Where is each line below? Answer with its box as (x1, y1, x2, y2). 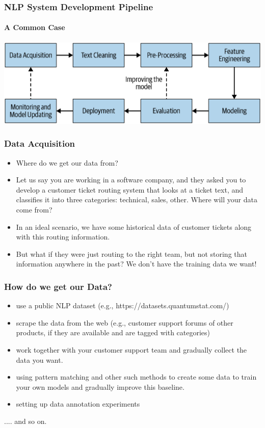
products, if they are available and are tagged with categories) (16, 327, 210, 338)
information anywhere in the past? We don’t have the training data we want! (16, 258, 257, 269)
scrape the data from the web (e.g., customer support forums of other (16, 317, 233, 328)
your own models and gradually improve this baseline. (16, 381, 184, 392)
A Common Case (4, 22, 65, 33)
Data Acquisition (4, 137, 75, 150)
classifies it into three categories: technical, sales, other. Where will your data (16, 194, 257, 205)
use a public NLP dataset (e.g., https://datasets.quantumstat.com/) (16, 300, 229, 311)
